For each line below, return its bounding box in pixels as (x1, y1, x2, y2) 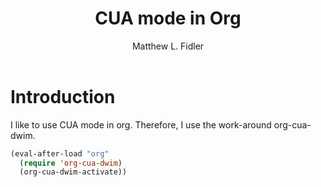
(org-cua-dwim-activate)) (19, 167, 128, 177)
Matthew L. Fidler (131, 40, 205, 52)
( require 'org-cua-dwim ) (19, 158, 123, 168)
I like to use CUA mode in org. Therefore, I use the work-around (10, 118, 272, 131)
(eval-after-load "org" (10, 148, 110, 159)
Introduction (10, 85, 116, 108)
